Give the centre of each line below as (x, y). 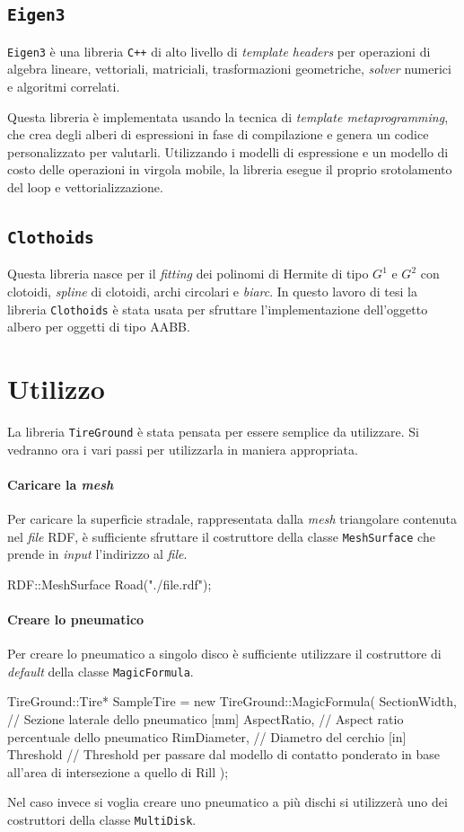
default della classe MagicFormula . (101, 671)
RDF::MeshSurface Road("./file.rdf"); (109, 584)
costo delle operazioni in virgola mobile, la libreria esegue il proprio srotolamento (230, 169)
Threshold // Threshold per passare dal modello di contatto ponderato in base (224, 754)
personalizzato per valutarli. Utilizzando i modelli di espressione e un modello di (228, 151)
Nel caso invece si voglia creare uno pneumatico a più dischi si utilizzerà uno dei (228, 802)
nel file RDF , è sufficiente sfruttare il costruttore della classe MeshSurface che (221, 536)
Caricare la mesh (61, 484)
